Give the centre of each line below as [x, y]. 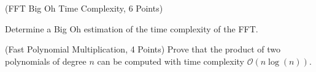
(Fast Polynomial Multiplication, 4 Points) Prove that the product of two [143, 49]
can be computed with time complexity [171, 61]
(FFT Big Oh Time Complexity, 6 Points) [84, 8]
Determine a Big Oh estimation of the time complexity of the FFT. [132, 28]
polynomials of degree [46, 61]
